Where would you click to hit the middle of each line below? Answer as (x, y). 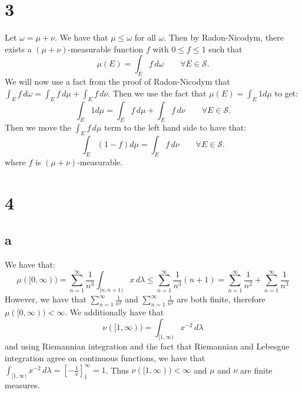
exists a (18, 49)
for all (145, 37)
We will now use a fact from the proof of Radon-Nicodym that (117, 81)
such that (225, 49)
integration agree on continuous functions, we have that (105, 358)
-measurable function (106, 49)
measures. (22, 384)
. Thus (117, 370)
